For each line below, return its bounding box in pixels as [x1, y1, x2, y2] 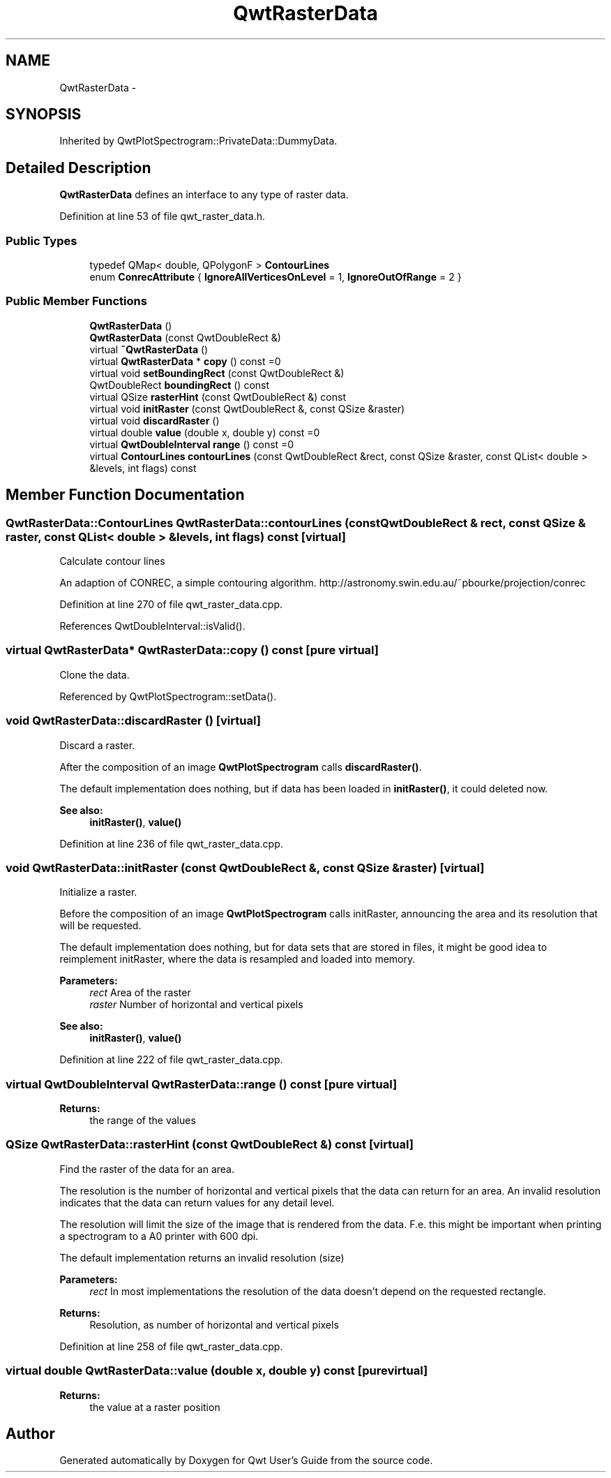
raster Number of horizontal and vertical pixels [89, 998, 303, 1011]
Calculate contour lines [59, 555, 165, 567]
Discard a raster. [59, 739, 135, 751]
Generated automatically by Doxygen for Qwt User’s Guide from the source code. [59, 1454, 433, 1467]
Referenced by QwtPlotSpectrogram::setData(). [59, 690, 277, 702]
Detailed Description [6, 158, 151, 177]
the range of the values [89, 1114, 196, 1126]
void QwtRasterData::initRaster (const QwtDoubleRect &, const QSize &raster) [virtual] [6, 860, 485, 875]
